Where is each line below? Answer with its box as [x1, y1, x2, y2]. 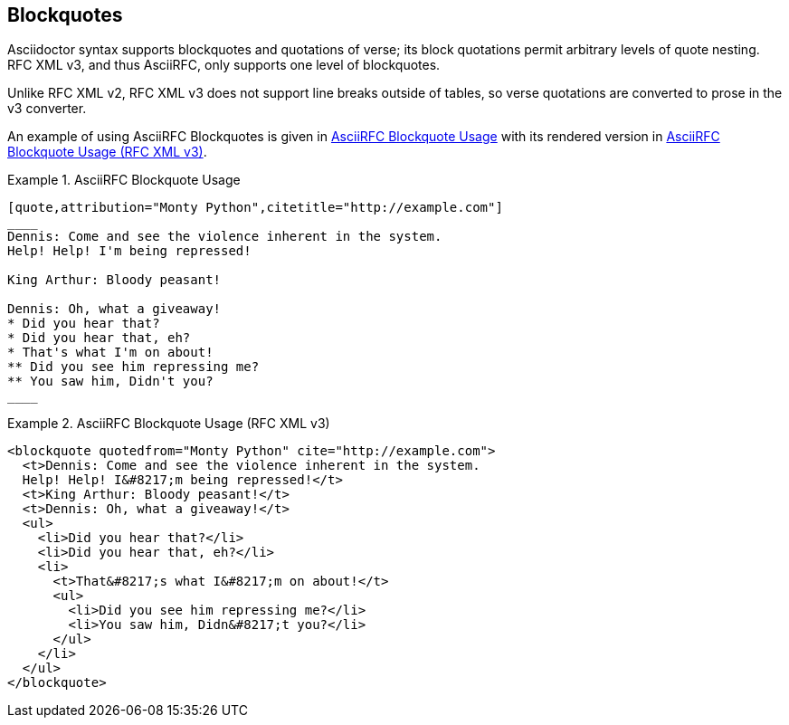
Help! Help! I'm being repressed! [7, 243, 252, 259]
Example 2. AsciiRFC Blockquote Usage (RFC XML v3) [7, 415, 330, 432]
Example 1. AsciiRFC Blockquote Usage [7, 172, 241, 188]
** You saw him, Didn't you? [7, 374, 214, 389]
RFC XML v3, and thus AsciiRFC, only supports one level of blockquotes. [7, 57, 441, 73]
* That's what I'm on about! [7, 345, 214, 360]
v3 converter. [7, 100, 87, 117]
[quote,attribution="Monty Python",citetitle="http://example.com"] [7, 200, 503, 215]
